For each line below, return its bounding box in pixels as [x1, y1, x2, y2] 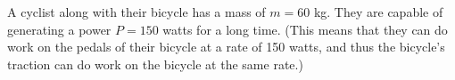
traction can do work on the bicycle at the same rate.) [7, 54, 303, 73]
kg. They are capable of [313, 3, 443, 20]
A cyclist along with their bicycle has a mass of [7, 3, 266, 20]
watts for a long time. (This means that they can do [162, 20, 448, 38]
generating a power [7, 20, 112, 38]
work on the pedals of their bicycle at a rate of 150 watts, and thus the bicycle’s [7, 37, 445, 56]
